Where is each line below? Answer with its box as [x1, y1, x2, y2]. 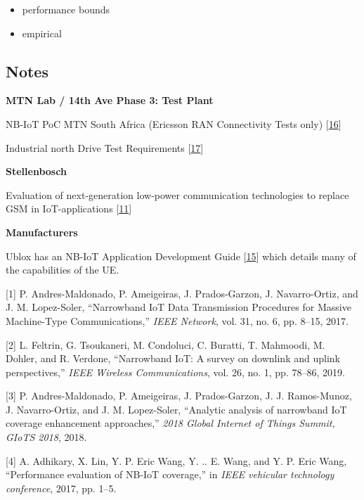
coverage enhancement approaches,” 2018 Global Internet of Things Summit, [6, 416, 335, 430]
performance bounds [22, 2, 110, 16]
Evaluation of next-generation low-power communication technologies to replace [6, 187, 349, 202]
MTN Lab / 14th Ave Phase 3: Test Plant [6, 93, 214, 108]
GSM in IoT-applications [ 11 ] [6, 201, 132, 216]
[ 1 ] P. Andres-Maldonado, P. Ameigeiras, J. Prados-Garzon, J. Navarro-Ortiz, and [6, 286, 358, 300]
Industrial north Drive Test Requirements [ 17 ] [6, 140, 204, 155]
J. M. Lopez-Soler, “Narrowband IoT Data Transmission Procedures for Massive [6, 300, 351, 314]
